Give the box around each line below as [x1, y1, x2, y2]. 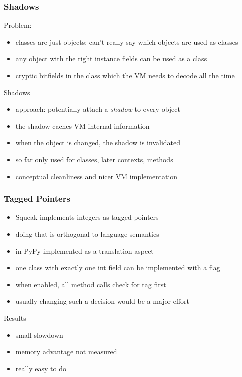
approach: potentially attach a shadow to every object [15, 104, 180, 114]
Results [4, 312, 26, 323]
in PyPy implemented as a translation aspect [15, 245, 154, 256]
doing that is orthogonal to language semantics [15, 228, 159, 239]
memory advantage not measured [15, 346, 117, 357]
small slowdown [15, 329, 63, 340]
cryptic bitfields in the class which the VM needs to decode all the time [15, 70, 235, 80]
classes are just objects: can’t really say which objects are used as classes [15, 36, 238, 47]
